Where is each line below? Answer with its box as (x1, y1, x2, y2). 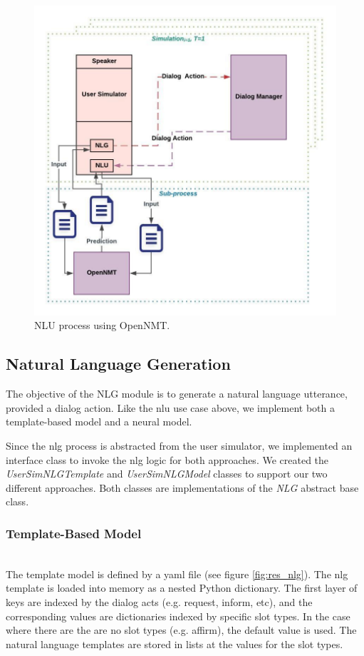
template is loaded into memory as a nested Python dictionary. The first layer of (6, 580, 358, 595)
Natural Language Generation (6, 353, 231, 375)
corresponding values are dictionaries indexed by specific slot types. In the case (6, 608, 350, 623)
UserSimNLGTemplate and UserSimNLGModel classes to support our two (6, 466, 328, 481)
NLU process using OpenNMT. (34, 318, 170, 333)
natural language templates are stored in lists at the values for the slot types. (6, 636, 343, 651)
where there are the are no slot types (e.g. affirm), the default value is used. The (6, 622, 357, 637)
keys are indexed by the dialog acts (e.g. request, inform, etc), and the (6, 595, 313, 609)
